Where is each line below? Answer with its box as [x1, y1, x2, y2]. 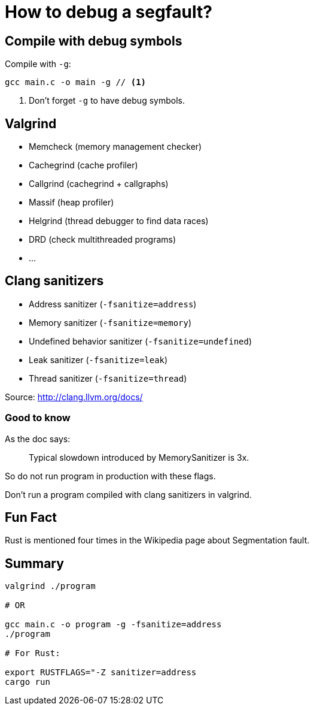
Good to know [5, 412, 71, 424]
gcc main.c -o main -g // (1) [5, 77, 147, 87]
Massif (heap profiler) [29, 197, 114, 208]
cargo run [5, 677, 50, 687]
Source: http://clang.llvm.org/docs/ [5, 391, 143, 402]
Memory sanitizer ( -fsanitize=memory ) [29, 317, 192, 328]
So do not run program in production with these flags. [5, 470, 216, 481]
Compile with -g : [5, 59, 71, 70]
